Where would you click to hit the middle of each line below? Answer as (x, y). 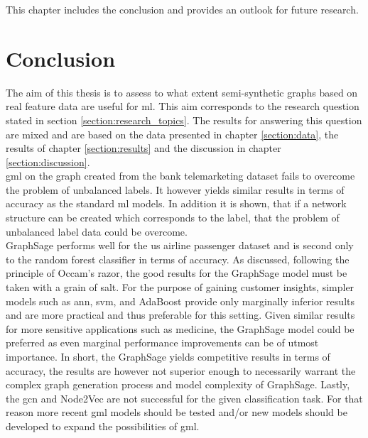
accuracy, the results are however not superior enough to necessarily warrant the (181, 370)
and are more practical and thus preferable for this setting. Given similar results (180, 315)
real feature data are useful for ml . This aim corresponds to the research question (183, 106)
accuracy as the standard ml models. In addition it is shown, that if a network (176, 203)
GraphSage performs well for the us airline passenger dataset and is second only (180, 245)
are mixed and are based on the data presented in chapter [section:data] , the (172, 134)
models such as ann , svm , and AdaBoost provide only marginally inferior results (180, 301)
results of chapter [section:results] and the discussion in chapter (144, 148)
